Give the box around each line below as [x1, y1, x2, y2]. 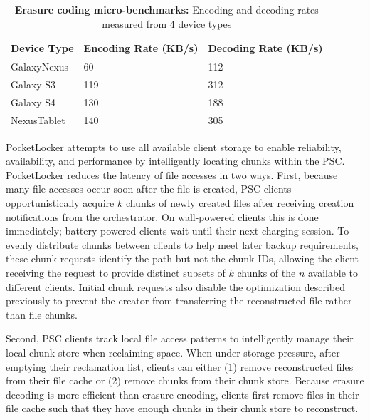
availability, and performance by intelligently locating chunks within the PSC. [6, 153, 345, 168]
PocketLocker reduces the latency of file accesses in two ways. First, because [6, 167, 338, 182]
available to [307, 265, 358, 280]
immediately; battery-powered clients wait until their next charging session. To [6, 223, 349, 238]
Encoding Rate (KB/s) [83, 41, 199, 56]
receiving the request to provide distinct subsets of [6, 265, 226, 280]
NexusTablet [11, 112, 65, 127]
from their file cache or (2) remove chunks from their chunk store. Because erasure [6, 373, 364, 388]
